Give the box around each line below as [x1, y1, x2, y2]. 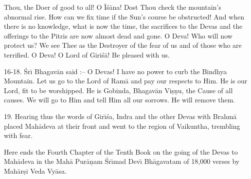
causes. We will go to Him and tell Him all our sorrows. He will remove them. [4, 95, 235, 105]
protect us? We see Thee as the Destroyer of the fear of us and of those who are [4, 40, 242, 50]
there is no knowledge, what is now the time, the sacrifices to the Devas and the [4, 21, 243, 31]
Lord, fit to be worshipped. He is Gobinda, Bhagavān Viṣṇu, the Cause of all [4, 85, 233, 95]
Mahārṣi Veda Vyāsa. [4, 165, 67, 176]
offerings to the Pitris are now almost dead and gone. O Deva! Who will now [4, 30, 233, 40]
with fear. [4, 130, 33, 140]
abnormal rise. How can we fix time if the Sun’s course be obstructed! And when [4, 11, 244, 21]
